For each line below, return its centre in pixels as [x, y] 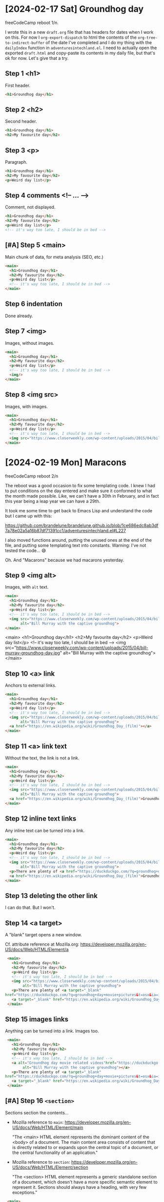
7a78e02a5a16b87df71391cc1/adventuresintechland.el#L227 [66, 530]
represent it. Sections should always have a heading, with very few [79, 1187]
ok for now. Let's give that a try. [37, 58]
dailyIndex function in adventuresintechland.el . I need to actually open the [81, 48]
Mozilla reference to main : [38, 1122]
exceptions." [25, 1192]
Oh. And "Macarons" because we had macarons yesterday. [65, 560]
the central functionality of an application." [55, 1152]
